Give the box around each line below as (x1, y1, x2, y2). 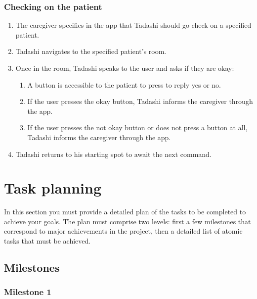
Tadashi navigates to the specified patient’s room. (15, 46, 167, 56)
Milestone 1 (4, 286, 51, 298)
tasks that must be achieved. (4, 236, 91, 246)
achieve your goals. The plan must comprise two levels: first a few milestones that (4, 216, 251, 226)
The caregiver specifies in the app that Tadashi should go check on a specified (15, 20, 252, 30)
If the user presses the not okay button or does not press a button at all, (27, 122, 248, 133)
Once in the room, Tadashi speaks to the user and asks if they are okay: (15, 63, 234, 73)
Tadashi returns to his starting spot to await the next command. (15, 149, 212, 159)
